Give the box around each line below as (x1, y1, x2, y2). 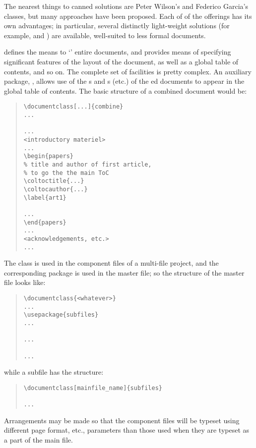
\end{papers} (23, 219, 66, 226)
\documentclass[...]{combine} (23, 103, 124, 111)
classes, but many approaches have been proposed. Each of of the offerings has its (4, 10, 252, 21)
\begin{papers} (23, 153, 74, 160)
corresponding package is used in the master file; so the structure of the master (4, 267, 245, 278)
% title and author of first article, (23, 161, 152, 168)
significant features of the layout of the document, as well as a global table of (4, 56, 239, 66)
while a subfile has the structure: (4, 367, 104, 377)
